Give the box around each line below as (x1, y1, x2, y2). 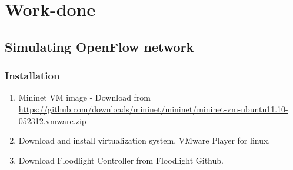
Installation (5, 68, 60, 83)
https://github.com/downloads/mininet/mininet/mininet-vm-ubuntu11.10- (18, 102, 288, 115)
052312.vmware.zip (18, 114, 86, 126)
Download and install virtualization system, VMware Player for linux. (18, 134, 271, 146)
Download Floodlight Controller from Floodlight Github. (18, 154, 224, 166)
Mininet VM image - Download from (18, 91, 151, 104)
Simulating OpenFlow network (5, 37, 194, 55)
